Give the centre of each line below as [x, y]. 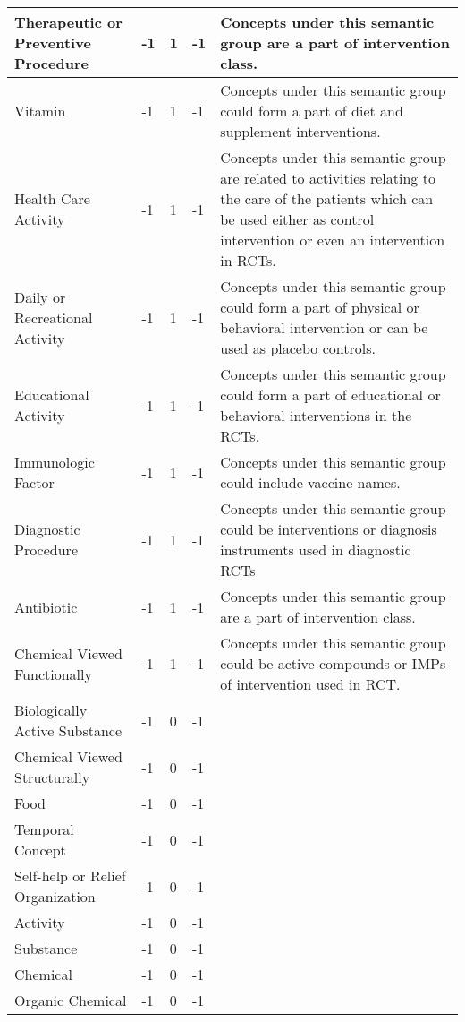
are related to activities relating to [328, 178]
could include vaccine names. [310, 482]
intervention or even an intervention [333, 240]
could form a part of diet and [312, 111]
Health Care [52, 198]
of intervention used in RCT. [310, 684]
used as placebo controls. [298, 348]
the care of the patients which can [327, 198]
